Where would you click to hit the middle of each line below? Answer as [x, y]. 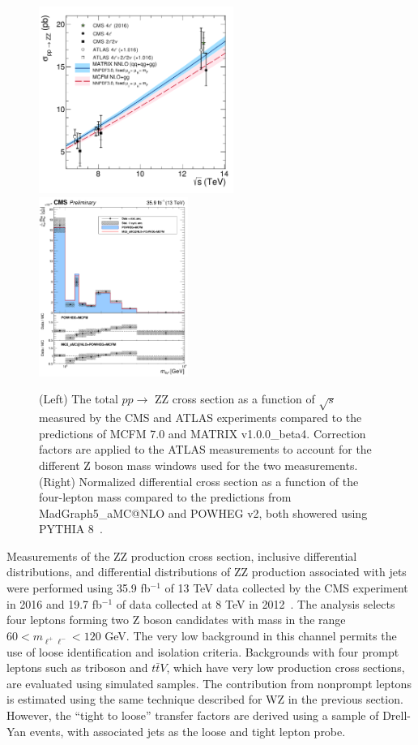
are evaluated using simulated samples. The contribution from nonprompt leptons [209, 683]
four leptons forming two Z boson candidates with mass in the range [176, 620]
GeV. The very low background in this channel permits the [251, 635]
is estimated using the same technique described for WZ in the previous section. [205, 699]
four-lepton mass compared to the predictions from [165, 497]
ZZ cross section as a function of [235, 399]
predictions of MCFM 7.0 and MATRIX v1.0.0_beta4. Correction [203, 433]
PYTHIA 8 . [71, 529]
